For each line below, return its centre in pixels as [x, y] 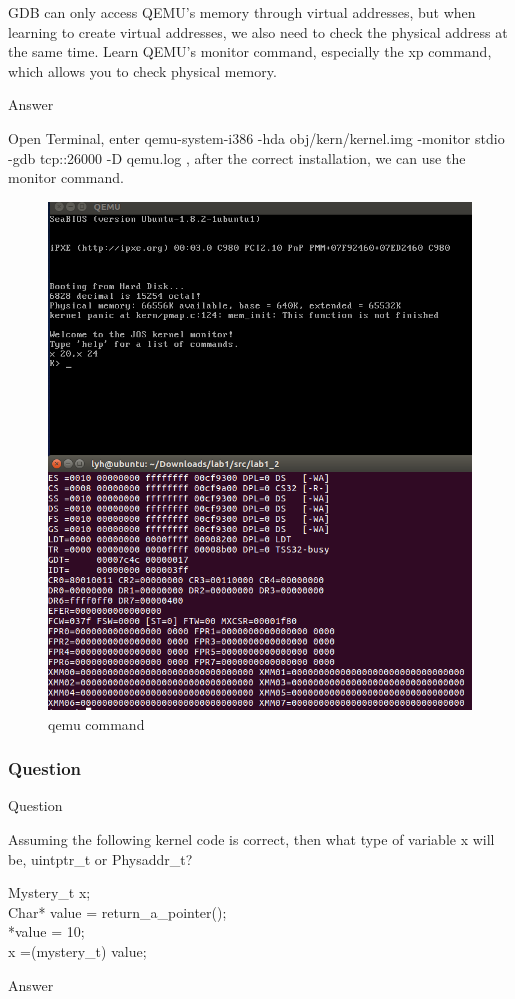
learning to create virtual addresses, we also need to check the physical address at [258, 31]
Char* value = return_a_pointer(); [117, 911]
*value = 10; [46, 931]
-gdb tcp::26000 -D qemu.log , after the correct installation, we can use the [237, 157]
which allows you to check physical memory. [142, 70]
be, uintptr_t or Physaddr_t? [100, 858]
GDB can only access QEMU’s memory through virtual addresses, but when [242, 12]
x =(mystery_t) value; [77, 950]
